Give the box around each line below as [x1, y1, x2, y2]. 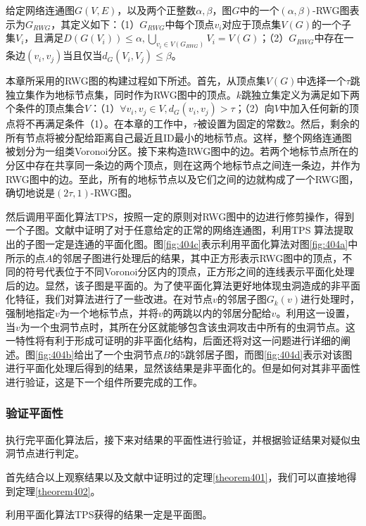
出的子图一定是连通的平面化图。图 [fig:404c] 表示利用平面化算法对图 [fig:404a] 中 [6, 236, 358, 251]
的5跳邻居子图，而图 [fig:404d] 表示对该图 [170, 346, 353, 361]
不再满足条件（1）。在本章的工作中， [25, 116, 193, 131]
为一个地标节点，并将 [59, 305, 158, 320]
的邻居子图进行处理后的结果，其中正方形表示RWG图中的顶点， [52, 250, 343, 265]
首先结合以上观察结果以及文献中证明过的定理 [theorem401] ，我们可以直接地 [6, 469, 347, 484]
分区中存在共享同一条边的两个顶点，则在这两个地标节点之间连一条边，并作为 [6, 158, 360, 173]
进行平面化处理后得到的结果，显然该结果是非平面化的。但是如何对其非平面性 [6, 361, 360, 375]
